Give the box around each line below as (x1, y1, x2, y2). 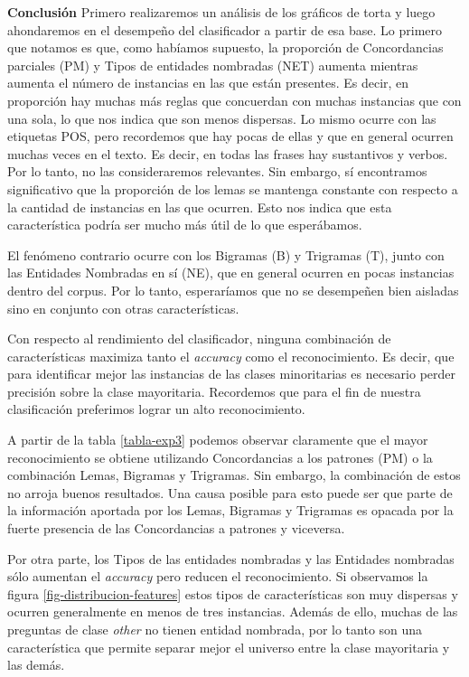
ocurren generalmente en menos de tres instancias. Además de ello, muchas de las (7, 602, 458, 621)
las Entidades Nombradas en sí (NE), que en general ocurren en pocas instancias (7, 263, 455, 282)
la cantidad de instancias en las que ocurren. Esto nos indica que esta (7, 197, 392, 216)
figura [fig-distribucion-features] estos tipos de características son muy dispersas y (7, 584, 458, 603)
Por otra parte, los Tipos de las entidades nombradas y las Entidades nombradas (7, 549, 455, 568)
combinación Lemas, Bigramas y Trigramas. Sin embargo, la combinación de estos (7, 465, 461, 484)
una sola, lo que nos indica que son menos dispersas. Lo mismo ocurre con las (7, 108, 436, 127)
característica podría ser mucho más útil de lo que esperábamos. (7, 215, 362, 234)
